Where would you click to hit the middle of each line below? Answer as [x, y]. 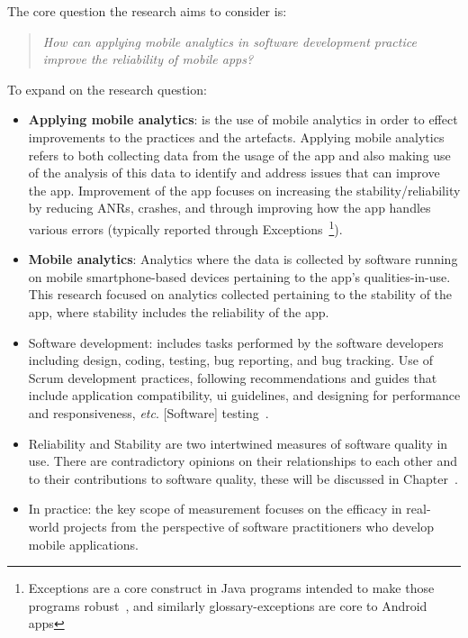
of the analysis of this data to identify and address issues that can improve [234, 173]
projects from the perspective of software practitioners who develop [248, 526]
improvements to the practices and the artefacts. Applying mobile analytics [236, 137]
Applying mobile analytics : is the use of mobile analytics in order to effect [243, 119]
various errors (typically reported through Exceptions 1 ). [185, 227]
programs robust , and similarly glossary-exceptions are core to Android [228, 605]
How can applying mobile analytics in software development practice [229, 41]
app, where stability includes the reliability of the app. [179, 311]
